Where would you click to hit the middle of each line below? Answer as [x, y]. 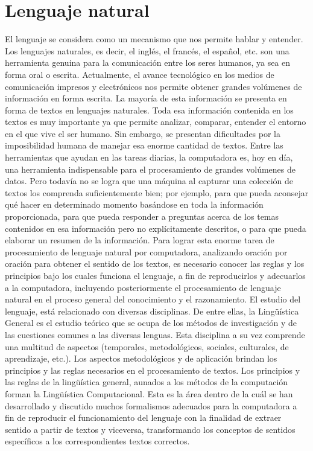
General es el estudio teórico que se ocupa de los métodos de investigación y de [151, 323]
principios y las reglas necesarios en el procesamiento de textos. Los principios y [153, 370]
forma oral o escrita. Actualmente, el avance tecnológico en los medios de [140, 74]
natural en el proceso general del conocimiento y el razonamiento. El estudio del [153, 299]
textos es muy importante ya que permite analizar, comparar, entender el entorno [156, 122]
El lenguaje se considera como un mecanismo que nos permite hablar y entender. [154, 39]
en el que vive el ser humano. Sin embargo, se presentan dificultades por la [143, 133]
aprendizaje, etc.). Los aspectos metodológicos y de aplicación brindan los [141, 358]
